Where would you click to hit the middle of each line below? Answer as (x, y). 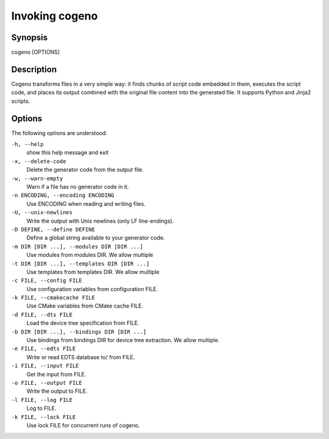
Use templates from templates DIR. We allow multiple (93, 272)
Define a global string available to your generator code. (96, 238)
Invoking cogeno (55, 16)
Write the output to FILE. (57, 391)
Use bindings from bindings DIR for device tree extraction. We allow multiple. (123, 340)
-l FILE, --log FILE (42, 400)
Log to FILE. (41, 409)
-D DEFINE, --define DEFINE (53, 229)
